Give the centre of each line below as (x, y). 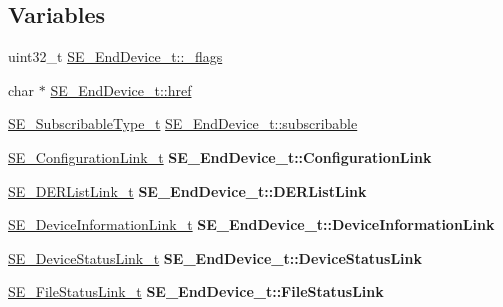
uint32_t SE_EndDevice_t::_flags (115, 56)
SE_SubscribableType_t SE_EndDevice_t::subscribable (183, 123)
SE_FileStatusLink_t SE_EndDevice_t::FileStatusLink (196, 291)
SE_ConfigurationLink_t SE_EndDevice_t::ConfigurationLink (220, 156)
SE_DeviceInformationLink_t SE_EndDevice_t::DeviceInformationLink (251, 224)
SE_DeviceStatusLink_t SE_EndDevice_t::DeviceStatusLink (215, 257)
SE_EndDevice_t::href (121, 89)
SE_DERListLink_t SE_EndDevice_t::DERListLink (187, 190)
